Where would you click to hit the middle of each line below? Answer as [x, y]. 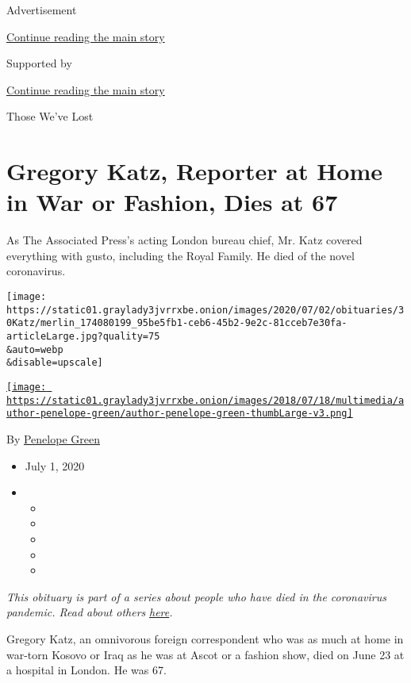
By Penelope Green [53, 438]
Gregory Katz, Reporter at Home [195, 171]
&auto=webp [35, 349]
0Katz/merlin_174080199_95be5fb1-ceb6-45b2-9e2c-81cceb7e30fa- [177, 323]
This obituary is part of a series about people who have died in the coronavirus [196, 596]
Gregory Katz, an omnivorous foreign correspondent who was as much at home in [205, 638]
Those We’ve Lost [50, 116]
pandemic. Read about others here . [90, 612]
